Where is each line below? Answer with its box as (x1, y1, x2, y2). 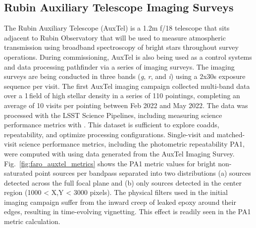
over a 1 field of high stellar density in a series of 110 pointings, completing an (4, 90, 240, 101)
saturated (4, 168, 33, 178)
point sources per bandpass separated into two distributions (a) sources (35, 168, 251, 178)
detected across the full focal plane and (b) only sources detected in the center (4, 177, 242, 188)
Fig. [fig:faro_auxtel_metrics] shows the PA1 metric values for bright (4, 158, 216, 168)
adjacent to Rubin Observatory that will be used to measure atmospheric (4, 32, 226, 42)
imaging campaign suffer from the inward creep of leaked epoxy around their (4, 196, 236, 207)
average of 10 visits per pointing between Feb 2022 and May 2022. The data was (4, 100, 248, 110)
